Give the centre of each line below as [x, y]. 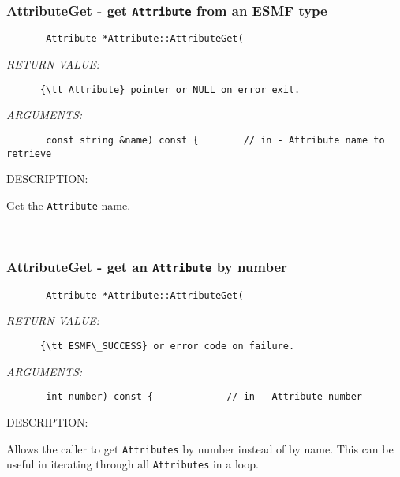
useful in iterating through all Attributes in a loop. [133, 464]
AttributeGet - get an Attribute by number [147, 266]
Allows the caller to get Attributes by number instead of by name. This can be [200, 448]
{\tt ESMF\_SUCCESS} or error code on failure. [167, 347]
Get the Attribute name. [69, 205]
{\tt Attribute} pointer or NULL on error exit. [170, 89]
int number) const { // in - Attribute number [204, 397]
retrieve [29, 153]
